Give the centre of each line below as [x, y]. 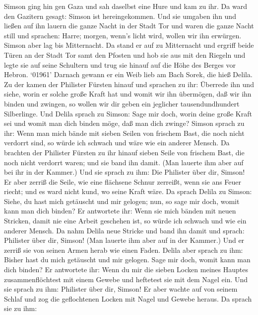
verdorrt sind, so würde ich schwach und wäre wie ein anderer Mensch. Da [117, 143]
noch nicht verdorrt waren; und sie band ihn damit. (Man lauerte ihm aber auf [124, 162]
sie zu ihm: [21, 308]
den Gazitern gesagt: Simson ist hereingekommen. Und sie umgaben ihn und [120, 16]
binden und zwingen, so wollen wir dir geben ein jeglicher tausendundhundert [122, 103]
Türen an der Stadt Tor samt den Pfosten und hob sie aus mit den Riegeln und [125, 54]
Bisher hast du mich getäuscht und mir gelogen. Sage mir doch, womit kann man [127, 260]
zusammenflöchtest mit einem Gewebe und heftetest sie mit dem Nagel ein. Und [126, 279]
